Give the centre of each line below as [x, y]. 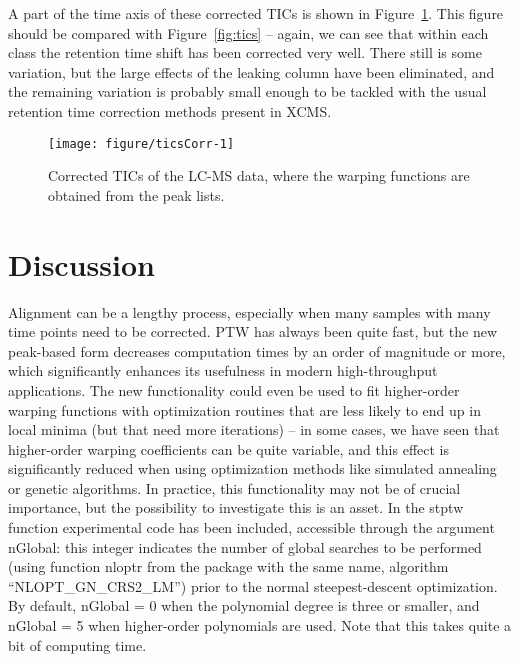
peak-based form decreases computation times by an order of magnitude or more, [257, 350]
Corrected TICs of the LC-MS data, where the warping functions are [259, 175]
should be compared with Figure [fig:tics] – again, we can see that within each [248, 32]
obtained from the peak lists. [136, 194]
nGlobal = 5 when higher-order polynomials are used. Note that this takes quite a [260, 625]
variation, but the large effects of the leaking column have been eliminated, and [251, 71]
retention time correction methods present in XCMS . [170, 110]
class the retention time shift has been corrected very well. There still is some [245, 52]
